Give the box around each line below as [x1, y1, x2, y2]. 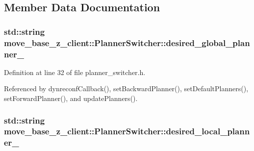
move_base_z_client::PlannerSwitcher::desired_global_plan [4, 36, 250, 49]
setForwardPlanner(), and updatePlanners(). [4, 93, 138, 103]
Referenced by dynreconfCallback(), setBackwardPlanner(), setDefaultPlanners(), [4, 83, 249, 94]
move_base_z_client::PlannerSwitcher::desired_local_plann [4, 125, 250, 137]
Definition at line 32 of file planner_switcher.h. [4, 67, 146, 77]
